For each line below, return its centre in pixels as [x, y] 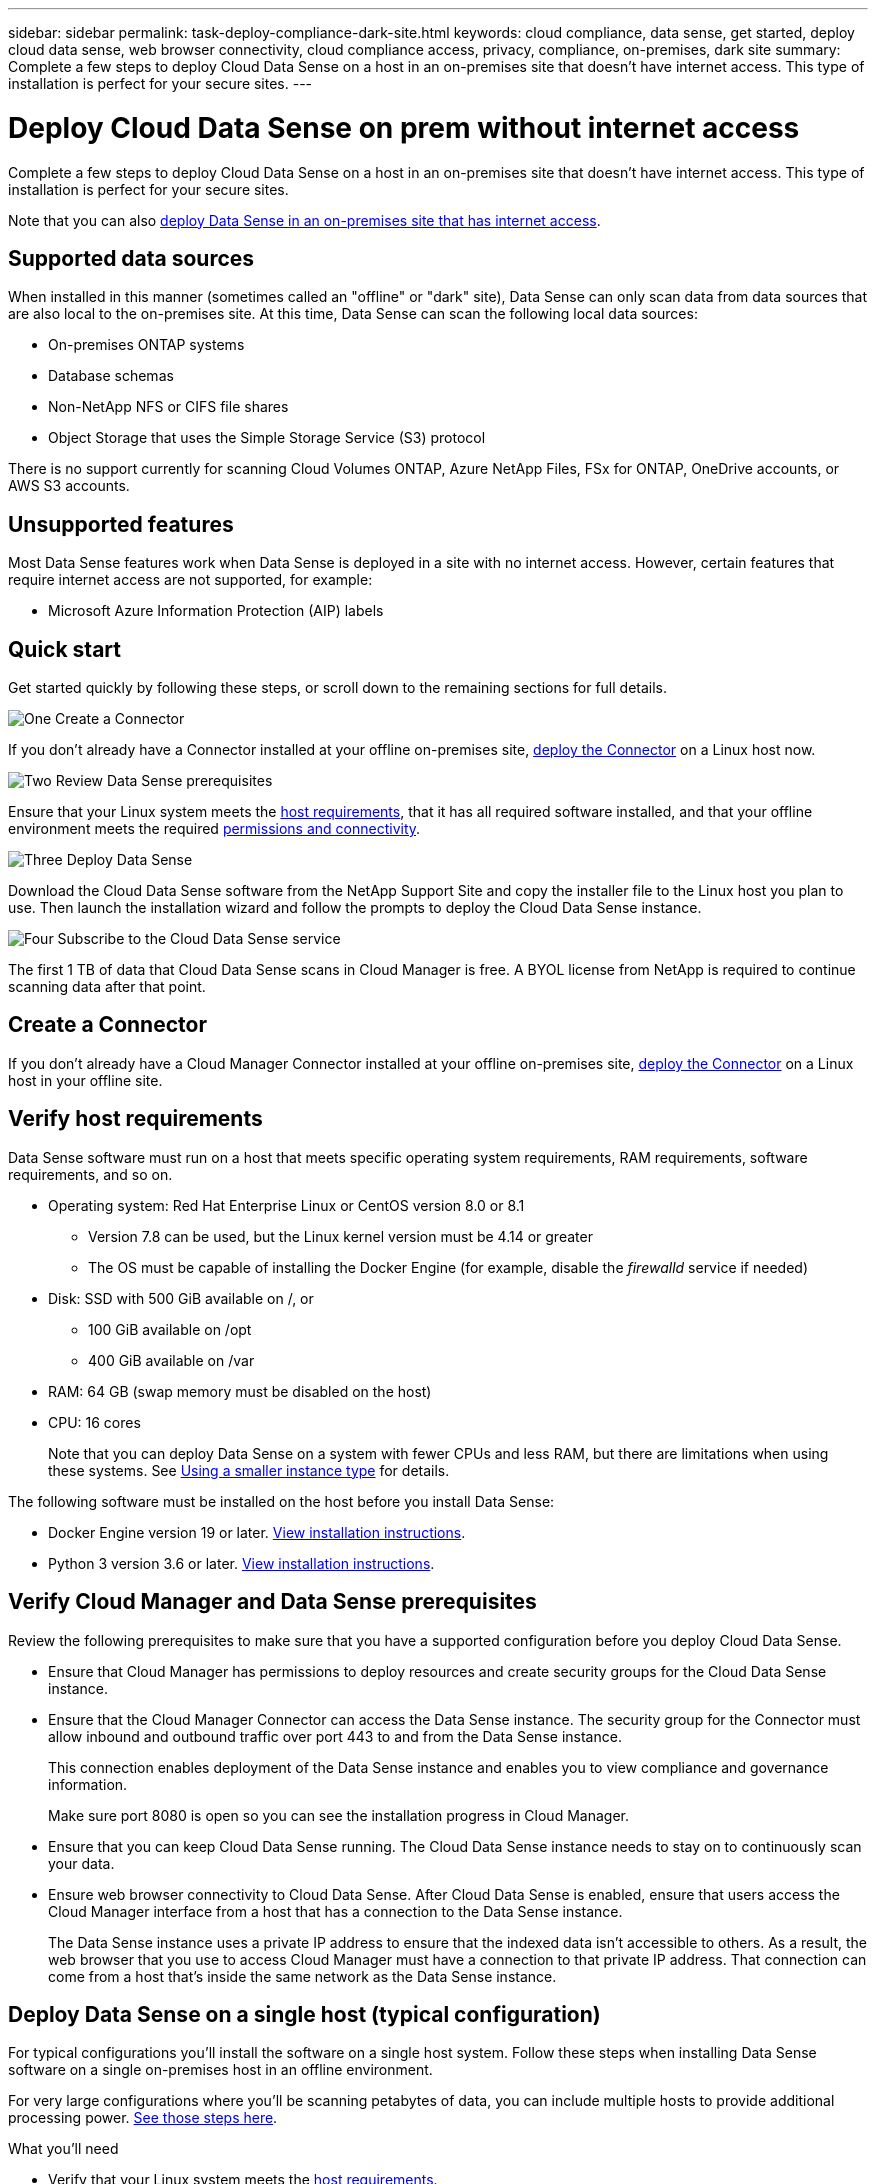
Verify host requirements [135, 1119]
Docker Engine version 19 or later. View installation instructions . [257, 1532]
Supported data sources [131, 258]
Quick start [64, 649]
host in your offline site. [85, 1080]
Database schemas [111, 376]
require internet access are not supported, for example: [190, 580]
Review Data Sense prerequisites [164, 781]
